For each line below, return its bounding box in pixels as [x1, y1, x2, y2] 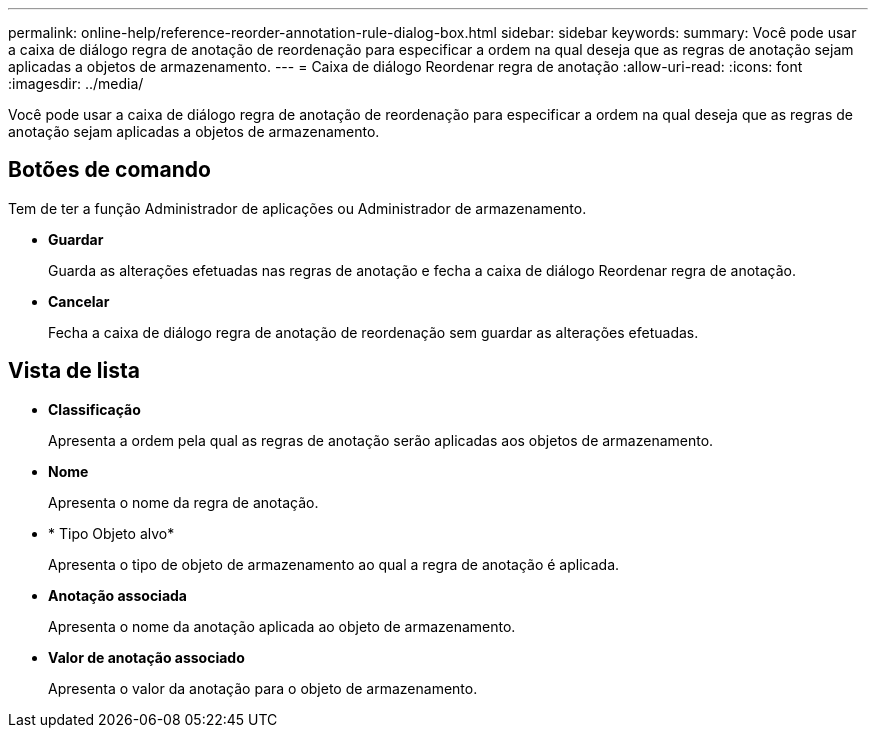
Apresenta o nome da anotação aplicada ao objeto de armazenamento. [48, 617, 516, 635]
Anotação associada [48, 586, 187, 604]
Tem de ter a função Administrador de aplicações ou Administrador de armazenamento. [8, 199, 587, 217]
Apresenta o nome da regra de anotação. [48, 493, 319, 511]
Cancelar [48, 292, 110, 310]
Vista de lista [8, 358, 140, 384]
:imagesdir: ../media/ [8, 75, 144, 92]
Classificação [48, 400, 141, 418]
